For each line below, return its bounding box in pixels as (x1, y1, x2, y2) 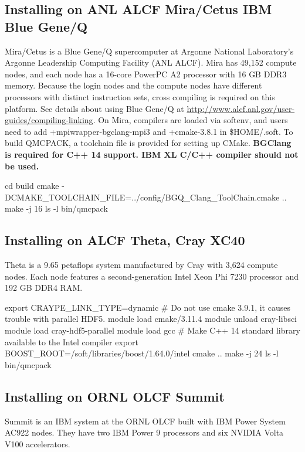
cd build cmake (5, 179, 59, 192)
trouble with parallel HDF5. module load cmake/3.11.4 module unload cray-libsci (5, 312, 297, 325)
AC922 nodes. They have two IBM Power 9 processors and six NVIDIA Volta (5, 426, 284, 439)
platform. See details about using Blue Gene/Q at (5, 102, 184, 114)
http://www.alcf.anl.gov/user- (187, 102, 295, 114)
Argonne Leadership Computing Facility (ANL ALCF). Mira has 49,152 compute (5, 56, 297, 69)
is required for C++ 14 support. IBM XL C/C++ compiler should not (5, 148, 299, 160)
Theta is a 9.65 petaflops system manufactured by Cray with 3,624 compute (5, 259, 278, 271)
